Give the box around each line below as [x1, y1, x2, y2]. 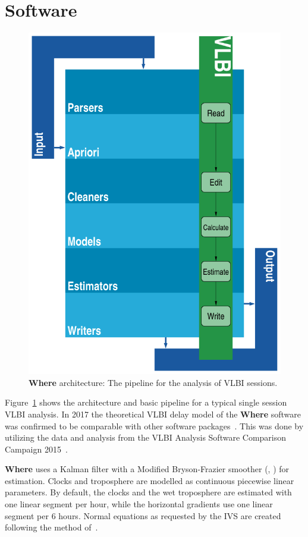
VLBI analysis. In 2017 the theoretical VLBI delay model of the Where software [5, 407, 301, 420]
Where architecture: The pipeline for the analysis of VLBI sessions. [29, 376, 278, 388]
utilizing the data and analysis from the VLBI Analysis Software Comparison [5, 431, 287, 444]
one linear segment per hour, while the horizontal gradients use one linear [5, 498, 273, 510]
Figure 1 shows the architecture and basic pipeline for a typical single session [5, 396, 287, 409]
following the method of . [5, 521, 98, 533]
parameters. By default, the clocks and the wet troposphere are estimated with [5, 486, 292, 498]
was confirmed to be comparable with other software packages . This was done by [5, 419, 304, 432]
